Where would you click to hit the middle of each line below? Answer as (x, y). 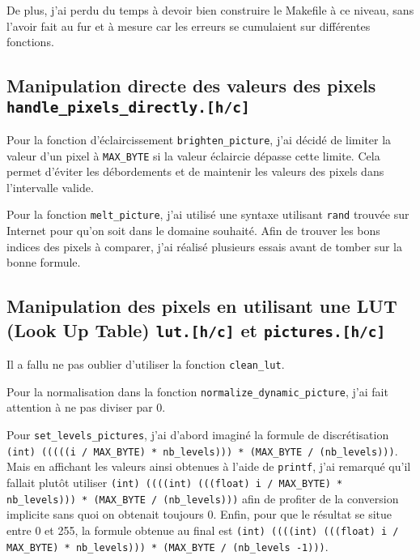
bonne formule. (44, 262)
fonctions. (30, 42)
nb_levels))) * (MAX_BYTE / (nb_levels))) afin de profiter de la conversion (203, 498)
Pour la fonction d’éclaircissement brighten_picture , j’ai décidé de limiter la (199, 139)
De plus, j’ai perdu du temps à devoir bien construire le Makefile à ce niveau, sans (210, 10)
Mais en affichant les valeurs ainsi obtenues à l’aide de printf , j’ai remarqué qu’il (209, 466)
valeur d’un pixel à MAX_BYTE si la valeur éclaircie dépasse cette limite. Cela (193, 155)
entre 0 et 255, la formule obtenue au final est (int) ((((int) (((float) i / (203, 530)
